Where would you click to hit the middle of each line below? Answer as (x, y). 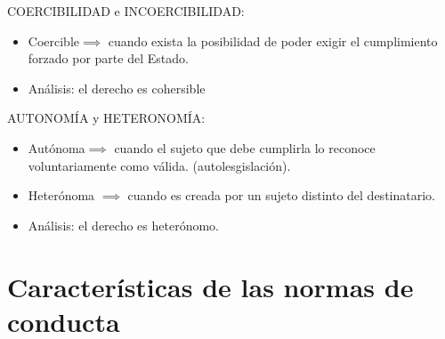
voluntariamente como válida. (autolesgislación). (159, 165)
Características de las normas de (210, 286)
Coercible (54, 40)
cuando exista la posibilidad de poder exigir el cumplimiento (273, 40)
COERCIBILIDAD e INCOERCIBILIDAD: (126, 11)
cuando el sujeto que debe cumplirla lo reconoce (245, 147)
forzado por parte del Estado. (108, 58)
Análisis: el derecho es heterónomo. (123, 225)
